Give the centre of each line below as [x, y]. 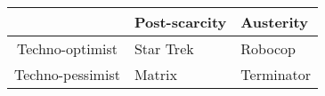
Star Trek [164, 48]
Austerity [274, 22]
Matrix [155, 74]
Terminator [276, 74]
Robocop [268, 48]
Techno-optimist [67, 48]
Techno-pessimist [67, 74]
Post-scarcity [180, 22]
